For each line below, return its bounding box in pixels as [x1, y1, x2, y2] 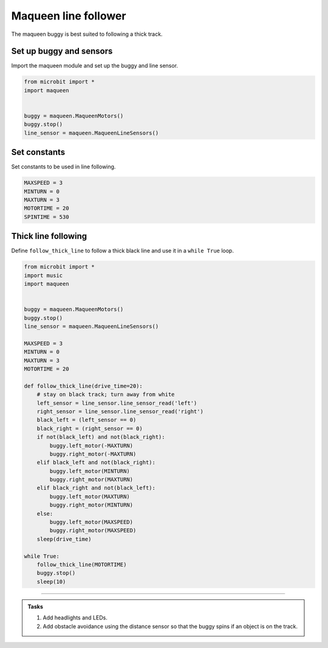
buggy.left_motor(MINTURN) [49, 467, 130, 474]
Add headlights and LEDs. [43, 614, 108, 621]
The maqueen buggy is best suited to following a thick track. [11, 30, 163, 38]
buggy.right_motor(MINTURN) [49, 502, 134, 509]
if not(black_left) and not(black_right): [36, 433, 165, 441]
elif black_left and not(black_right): [36, 459, 156, 466]
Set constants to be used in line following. [11, 163, 116, 170]
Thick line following [11, 231, 87, 241]
